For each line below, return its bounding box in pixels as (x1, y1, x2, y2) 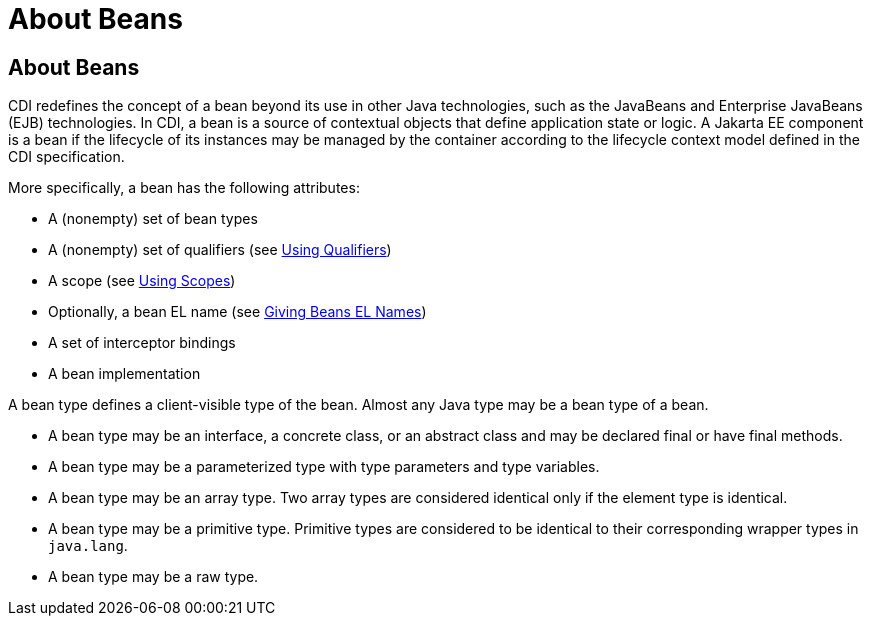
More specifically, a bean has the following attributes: (8, 179, 360, 197)
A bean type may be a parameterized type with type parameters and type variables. (48, 458, 600, 476)
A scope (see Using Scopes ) (48, 272, 236, 290)
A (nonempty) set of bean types (48, 210, 258, 228)
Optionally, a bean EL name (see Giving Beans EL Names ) (48, 303, 427, 321)
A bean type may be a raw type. (48, 568, 259, 586)
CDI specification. (8, 148, 125, 166)
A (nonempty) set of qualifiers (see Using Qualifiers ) (48, 241, 392, 259)
